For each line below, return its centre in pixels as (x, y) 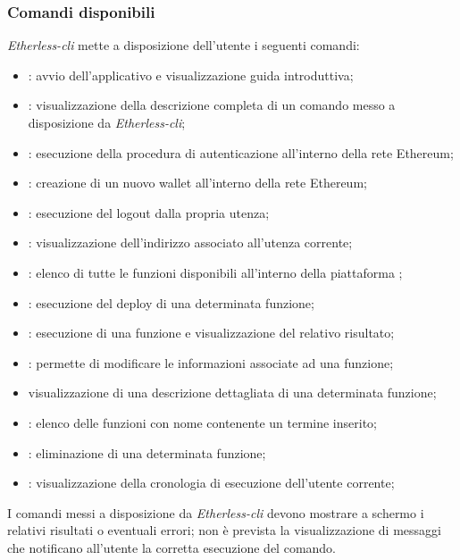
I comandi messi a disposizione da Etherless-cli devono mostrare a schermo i (216, 512)
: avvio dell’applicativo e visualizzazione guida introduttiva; (191, 75)
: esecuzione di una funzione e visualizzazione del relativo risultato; (211, 333)
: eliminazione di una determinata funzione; (147, 452)
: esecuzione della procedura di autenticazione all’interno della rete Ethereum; (241, 152)
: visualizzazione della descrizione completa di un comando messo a (212, 105)
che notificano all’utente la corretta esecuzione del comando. (172, 547)
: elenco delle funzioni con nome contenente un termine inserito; (202, 422)
